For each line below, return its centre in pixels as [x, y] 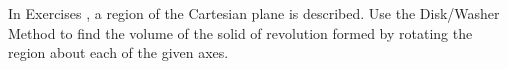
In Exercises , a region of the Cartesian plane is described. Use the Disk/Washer [254, 13]
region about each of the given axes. [118, 52]
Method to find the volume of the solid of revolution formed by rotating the [240, 32]
